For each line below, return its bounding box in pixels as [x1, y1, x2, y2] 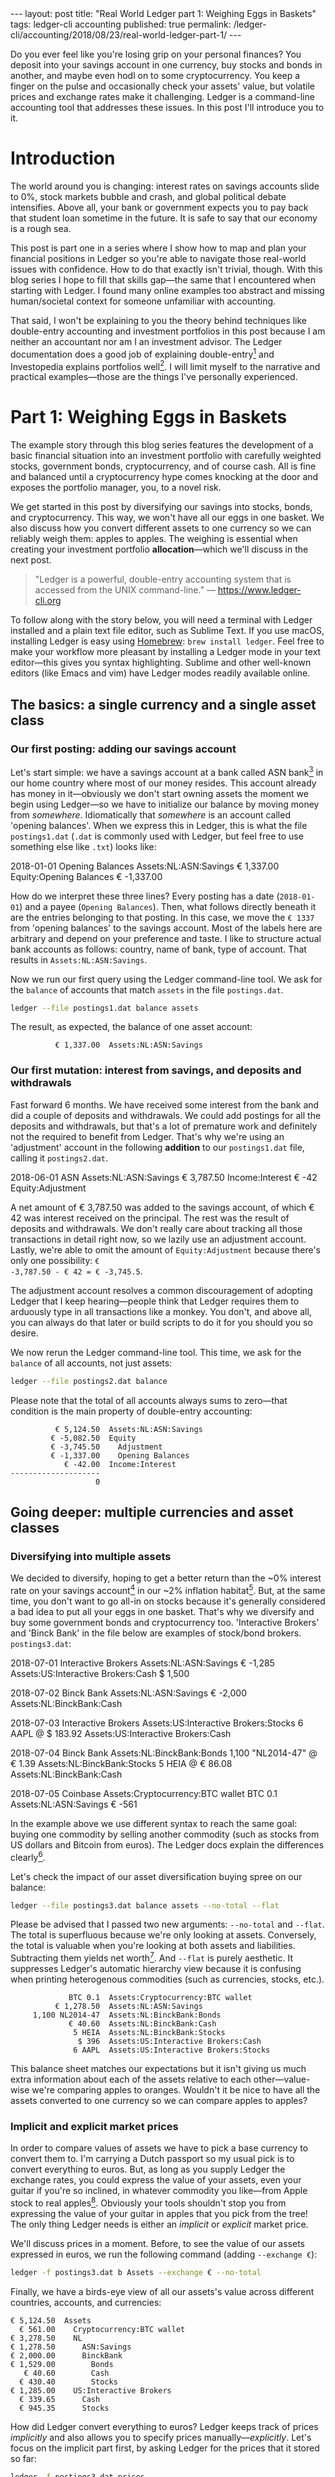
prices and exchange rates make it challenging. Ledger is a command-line [10, 91, 315, 102]
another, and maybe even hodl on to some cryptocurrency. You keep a [10, 70, 301, 81]
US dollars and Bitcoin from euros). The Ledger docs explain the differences [10, 1838, 325, 1851]
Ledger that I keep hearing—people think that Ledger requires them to [10, 1295, 300, 1307]
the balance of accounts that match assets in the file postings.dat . [10, 983, 284, 996]
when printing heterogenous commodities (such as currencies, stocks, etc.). [10, 1973, 325, 1986]
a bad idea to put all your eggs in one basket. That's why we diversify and [10, 1605, 315, 1617]
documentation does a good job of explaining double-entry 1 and [10, 346, 275, 360]
